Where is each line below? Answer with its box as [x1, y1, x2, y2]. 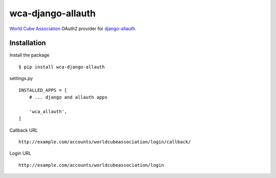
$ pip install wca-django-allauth [18, 64, 105, 70]
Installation [9, 39, 46, 47]
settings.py [9, 75, 33, 82]
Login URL [9, 150, 32, 157]
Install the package [9, 52, 50, 58]
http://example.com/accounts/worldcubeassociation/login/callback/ [18, 139, 191, 145]
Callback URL [9, 127, 38, 133]
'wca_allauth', [29, 109, 67, 114]
